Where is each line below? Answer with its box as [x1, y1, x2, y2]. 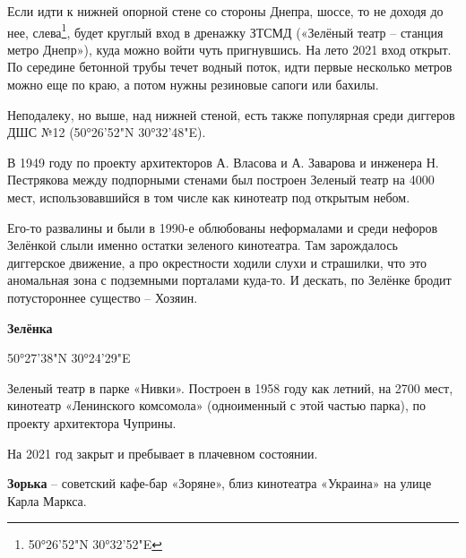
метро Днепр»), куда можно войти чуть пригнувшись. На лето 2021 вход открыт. [7, 39, 452, 58]
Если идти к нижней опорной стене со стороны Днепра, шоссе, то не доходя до [7, 2, 444, 20]
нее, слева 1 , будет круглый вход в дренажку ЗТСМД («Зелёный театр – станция [7, 20, 444, 41]
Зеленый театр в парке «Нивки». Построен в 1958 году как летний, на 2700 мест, [7, 378, 453, 397]
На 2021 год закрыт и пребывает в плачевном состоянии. [7, 443, 318, 462]
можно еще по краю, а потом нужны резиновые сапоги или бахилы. [7, 75, 379, 94]
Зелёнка [7, 318, 53, 337]
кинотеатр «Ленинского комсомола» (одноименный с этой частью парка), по [7, 396, 426, 415]
